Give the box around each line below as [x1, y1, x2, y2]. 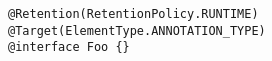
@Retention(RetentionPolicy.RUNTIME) [8, 7, 259, 21]
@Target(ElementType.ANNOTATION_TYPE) [8, 23, 266, 38]
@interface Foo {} [8, 40, 130, 55]
